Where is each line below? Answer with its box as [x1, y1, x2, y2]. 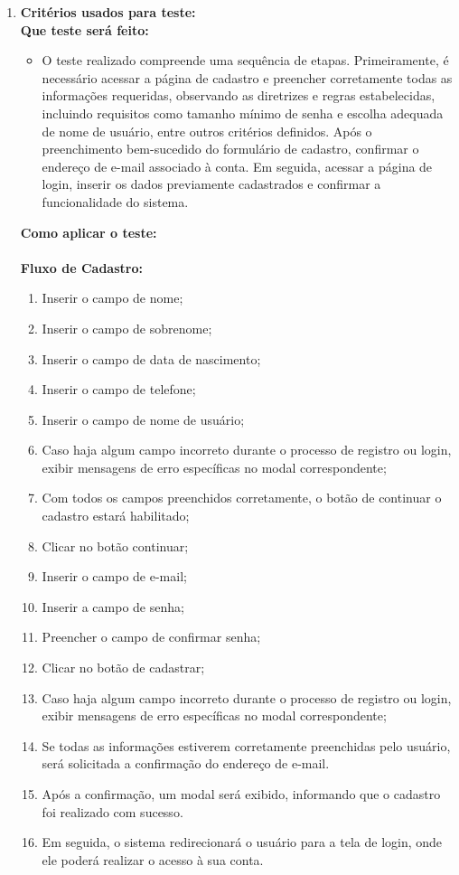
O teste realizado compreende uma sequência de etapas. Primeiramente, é [42, 51, 449, 70]
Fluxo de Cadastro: [20, 258, 143, 277]
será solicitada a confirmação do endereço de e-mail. [42, 754, 330, 773]
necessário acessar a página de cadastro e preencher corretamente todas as [42, 68, 453, 87]
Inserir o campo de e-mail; [42, 567, 187, 586]
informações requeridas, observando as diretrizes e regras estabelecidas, [42, 86, 436, 105]
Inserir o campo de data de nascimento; [42, 349, 261, 368]
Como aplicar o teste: [20, 222, 157, 241]
